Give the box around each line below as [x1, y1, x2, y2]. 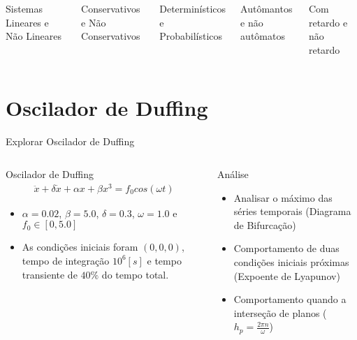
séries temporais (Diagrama [233, 204, 351, 219]
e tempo [147, 253, 182, 267]
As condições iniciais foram [22, 239, 138, 254]
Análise [217, 167, 249, 182]
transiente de [22, 267, 78, 281]
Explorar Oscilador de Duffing [6, 133, 135, 148]
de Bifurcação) [233, 217, 296, 232]
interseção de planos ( [233, 305, 327, 320]
